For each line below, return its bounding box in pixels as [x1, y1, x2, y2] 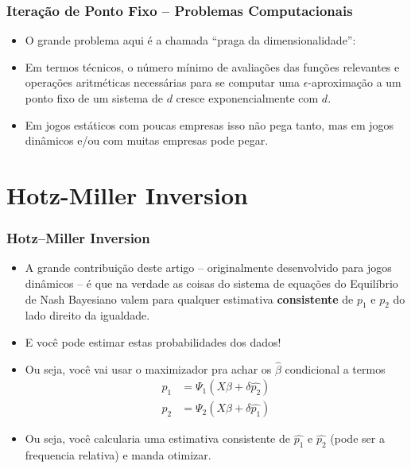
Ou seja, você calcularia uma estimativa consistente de [25, 430, 290, 447]
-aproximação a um [308, 74, 401, 91]
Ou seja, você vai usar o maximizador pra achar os [25, 360, 272, 377]
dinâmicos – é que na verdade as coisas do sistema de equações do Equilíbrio [25, 274, 398, 291]
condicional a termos [285, 360, 386, 377]
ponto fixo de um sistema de [25, 90, 163, 106]
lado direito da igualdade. [25, 307, 150, 324]
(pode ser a [330, 430, 385, 447]
